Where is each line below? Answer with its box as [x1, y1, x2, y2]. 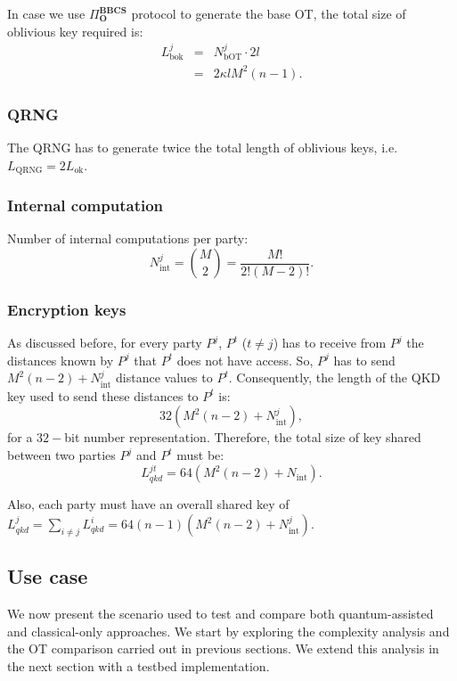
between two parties [7, 446, 116, 464]
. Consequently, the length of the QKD [228, 368, 441, 387]
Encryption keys [7, 298, 126, 320]
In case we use [7, 4, 86, 22]
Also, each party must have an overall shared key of [7, 495, 290, 513]
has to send [333, 350, 396, 369]
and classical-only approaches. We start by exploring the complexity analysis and [7, 621, 450, 640]
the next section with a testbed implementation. [7, 657, 270, 676]
